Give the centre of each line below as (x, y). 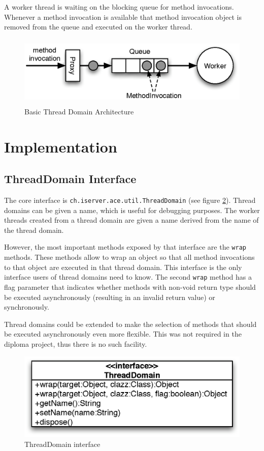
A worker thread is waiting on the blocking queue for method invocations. (119, 7)
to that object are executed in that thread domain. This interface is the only (123, 267)
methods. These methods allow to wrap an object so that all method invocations (129, 257)
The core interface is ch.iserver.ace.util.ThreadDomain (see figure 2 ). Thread (130, 200)
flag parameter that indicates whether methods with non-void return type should (130, 287)
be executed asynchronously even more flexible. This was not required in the (123, 334)
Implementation (61, 146)
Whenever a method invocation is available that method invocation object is (123, 17)
